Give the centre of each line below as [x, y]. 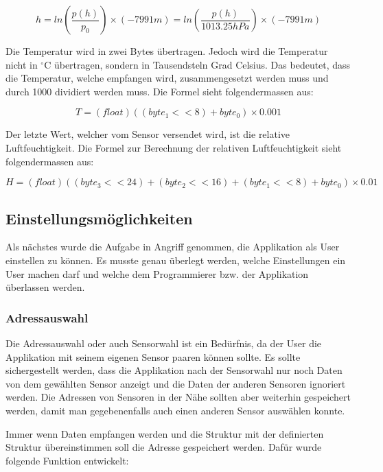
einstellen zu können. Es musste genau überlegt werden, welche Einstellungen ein [176, 260]
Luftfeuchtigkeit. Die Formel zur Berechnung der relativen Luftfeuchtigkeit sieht [174, 147]
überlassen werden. [45, 287]
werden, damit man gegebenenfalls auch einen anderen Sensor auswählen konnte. [175, 410]
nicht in [22, 64]
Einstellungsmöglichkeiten [99, 218]
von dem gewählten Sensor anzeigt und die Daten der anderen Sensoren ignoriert [176, 383]
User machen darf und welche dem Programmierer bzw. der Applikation [157, 273]
